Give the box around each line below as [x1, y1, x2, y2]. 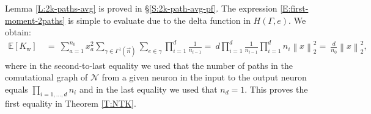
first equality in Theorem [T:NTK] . [5, 97, 136, 110]
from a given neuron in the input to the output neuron [101, 71, 307, 84]
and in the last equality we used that [79, 82, 218, 95]
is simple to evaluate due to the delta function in [68, 13, 251, 26]
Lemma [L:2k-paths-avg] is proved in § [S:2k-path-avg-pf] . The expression [5, 2, 277, 14]
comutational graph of [5, 71, 88, 84]
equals [5, 82, 28, 95]
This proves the [249, 82, 308, 95]
